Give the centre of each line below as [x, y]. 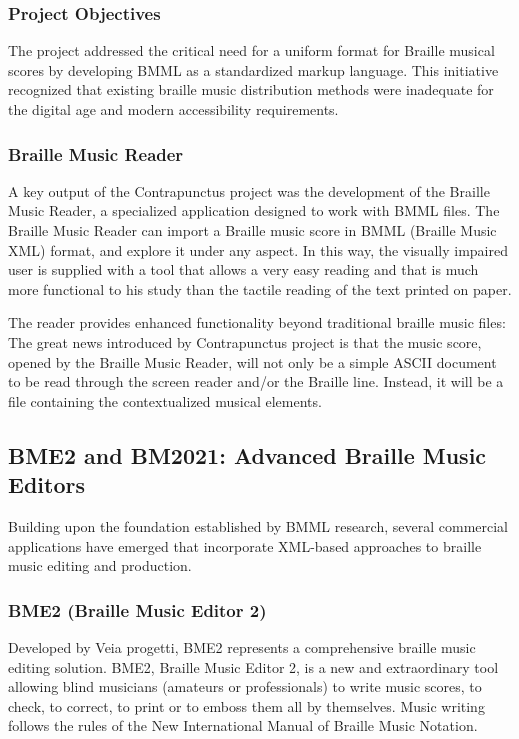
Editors [46, 484]
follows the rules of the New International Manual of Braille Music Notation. [243, 725]
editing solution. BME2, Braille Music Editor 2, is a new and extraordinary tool [253, 666]
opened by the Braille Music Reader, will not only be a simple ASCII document [252, 361]
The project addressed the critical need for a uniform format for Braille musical [251, 50]
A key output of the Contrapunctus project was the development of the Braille [249, 190]
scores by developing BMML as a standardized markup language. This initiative [253, 69]
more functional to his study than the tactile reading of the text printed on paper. [260, 288]
